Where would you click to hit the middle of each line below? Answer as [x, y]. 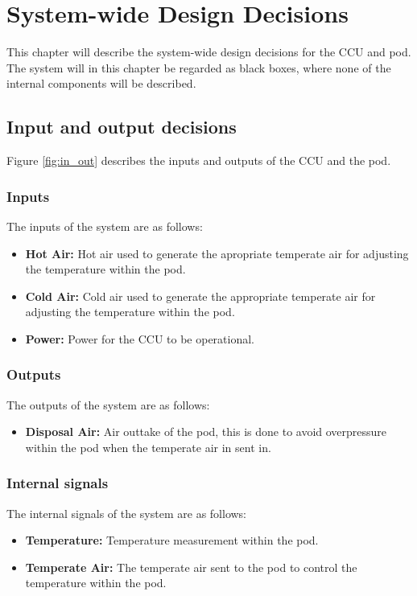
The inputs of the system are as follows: [105, 226]
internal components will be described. [101, 83]
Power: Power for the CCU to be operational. [140, 338]
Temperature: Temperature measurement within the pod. [172, 540]
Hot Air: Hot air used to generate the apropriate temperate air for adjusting [217, 253]
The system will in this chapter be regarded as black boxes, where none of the [199, 67]
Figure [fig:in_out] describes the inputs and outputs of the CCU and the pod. [199, 160]
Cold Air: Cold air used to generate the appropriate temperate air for [200, 296]
